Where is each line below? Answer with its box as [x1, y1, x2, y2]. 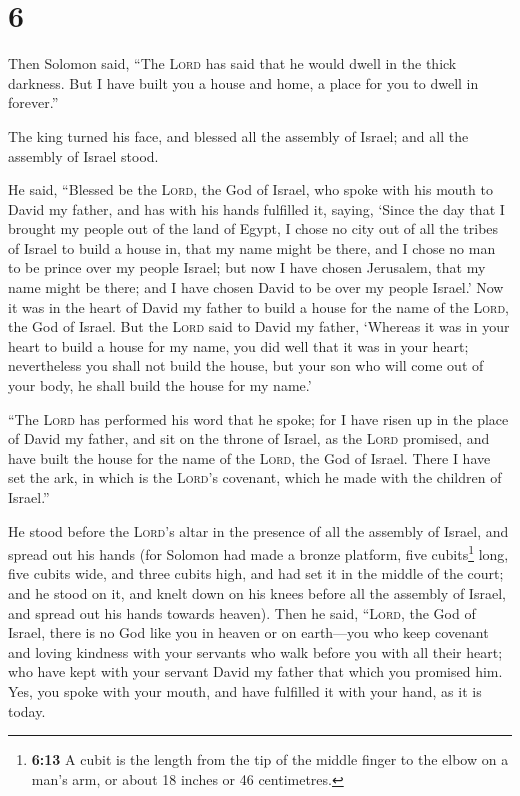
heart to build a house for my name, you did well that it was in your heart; [8, 335, 469, 356]
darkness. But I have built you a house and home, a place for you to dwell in [8, 72, 479, 93]
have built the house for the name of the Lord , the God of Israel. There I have [8, 447, 491, 468]
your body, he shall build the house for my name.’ [8, 375, 312, 396]
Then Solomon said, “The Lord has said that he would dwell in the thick [8, 53, 457, 74]
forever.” [8, 92, 59, 113]
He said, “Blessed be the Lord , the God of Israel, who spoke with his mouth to [8, 179, 493, 200]
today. [8, 700, 46, 721]
